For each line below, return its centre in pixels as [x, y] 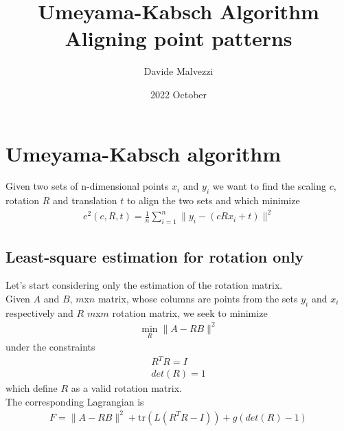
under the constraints [50, 347]
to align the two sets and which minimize [213, 200]
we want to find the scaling [270, 186]
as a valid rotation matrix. [126, 388]
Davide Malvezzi [179, 71]
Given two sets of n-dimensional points [87, 186]
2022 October [179, 94]
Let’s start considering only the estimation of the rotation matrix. [144, 285]
